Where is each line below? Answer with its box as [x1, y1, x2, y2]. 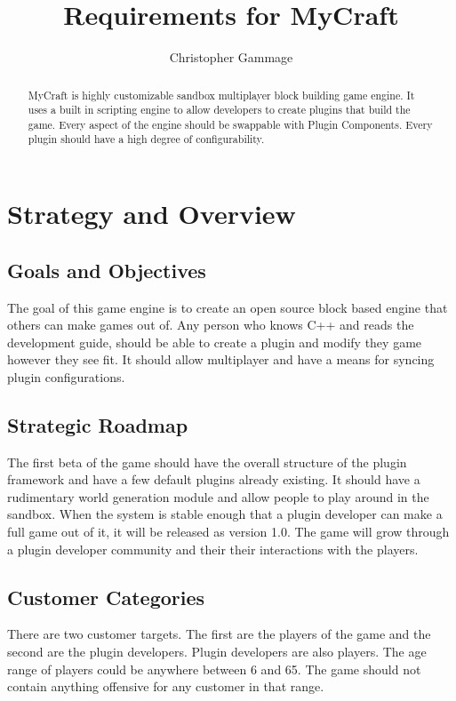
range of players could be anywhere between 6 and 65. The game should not [7, 659, 421, 678]
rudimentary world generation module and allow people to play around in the [7, 487, 429, 506]
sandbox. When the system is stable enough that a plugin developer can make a [7, 505, 443, 523]
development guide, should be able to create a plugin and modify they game [7, 332, 422, 351]
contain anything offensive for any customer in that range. [7, 677, 324, 696]
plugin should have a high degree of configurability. [28, 131, 265, 147]
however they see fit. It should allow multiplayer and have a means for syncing [7, 350, 435, 369]
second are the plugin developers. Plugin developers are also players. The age [7, 642, 427, 661]
